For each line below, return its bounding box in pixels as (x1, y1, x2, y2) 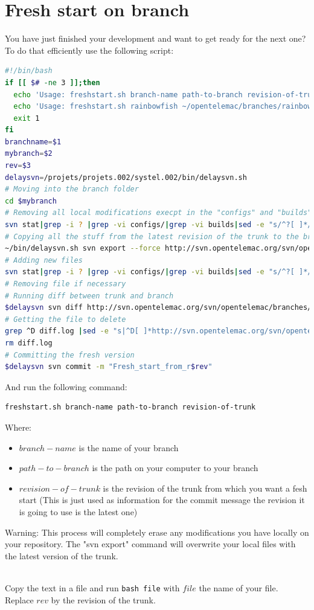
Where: (5, 420, 31, 433)
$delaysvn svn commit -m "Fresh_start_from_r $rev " (5, 362, 213, 371)
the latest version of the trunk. (5, 549, 118, 562)
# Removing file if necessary (5, 280, 126, 288)
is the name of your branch (78, 441, 179, 454)
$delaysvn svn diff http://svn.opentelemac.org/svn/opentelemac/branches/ (5, 303, 312, 312)
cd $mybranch (5, 196, 57, 205)
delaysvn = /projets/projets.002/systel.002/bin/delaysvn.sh (5, 173, 247, 182)
